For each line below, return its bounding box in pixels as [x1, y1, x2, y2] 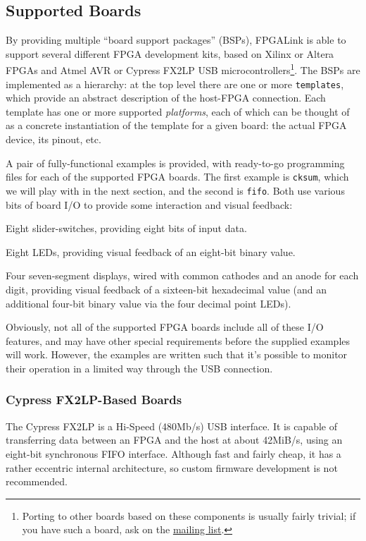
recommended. [6, 474, 68, 489]
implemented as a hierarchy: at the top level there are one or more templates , [6, 76, 344, 91]
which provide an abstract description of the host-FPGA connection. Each [6, 90, 326, 105]
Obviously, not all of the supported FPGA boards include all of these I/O [6, 320, 324, 334]
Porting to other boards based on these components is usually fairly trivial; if [22, 508, 356, 523]
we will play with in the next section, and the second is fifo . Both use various [6, 183, 345, 197]
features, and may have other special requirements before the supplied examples [6, 333, 351, 348]
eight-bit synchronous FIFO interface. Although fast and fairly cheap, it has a [6, 446, 341, 461]
